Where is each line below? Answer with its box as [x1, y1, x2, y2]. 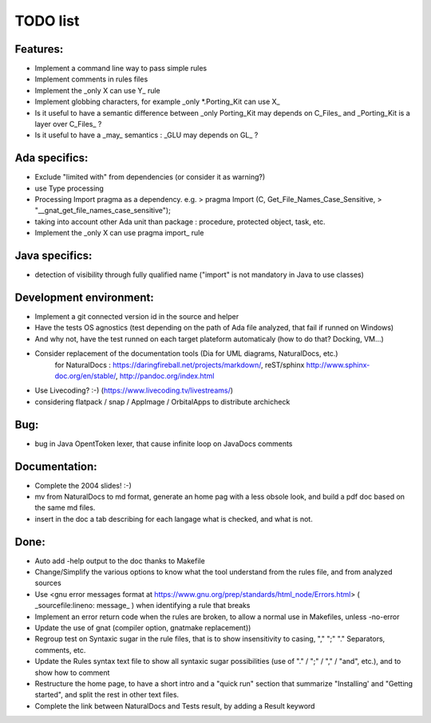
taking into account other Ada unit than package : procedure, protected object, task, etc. [34, 216, 326, 227]
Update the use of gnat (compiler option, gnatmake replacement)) [34, 623, 251, 633]
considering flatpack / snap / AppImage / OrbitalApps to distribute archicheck [34, 397, 291, 406]
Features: [14, 42, 64, 56]
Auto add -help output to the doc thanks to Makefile [34, 555, 205, 566]
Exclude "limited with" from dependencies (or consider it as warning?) [34, 172, 266, 182]
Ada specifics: [14, 152, 89, 165]
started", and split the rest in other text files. [34, 690, 180, 700]
